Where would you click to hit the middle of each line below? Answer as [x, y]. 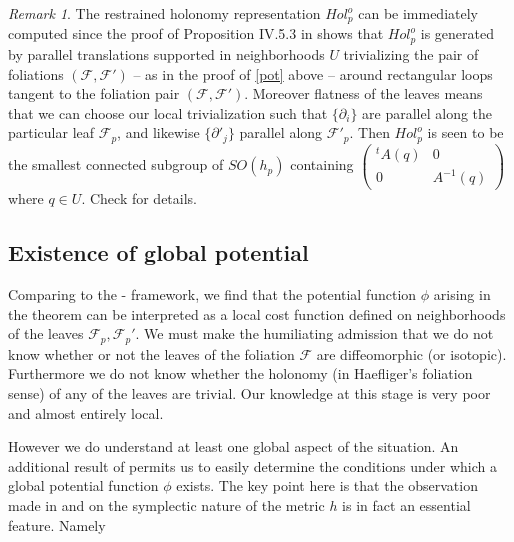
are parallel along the [427, 112]
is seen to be [465, 132]
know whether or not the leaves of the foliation [151, 353]
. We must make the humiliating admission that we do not [314, 333]
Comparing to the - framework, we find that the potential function [212, 294]
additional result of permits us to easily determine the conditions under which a [253, 465]
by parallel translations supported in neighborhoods [166, 53]
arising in [462, 294]
